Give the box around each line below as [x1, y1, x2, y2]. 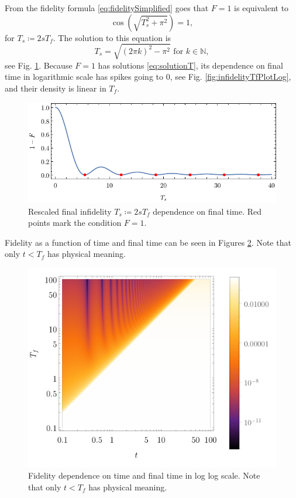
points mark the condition [28, 216, 122, 229]
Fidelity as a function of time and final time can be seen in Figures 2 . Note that [5, 236, 291, 248]
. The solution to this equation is [53, 31, 171, 43]
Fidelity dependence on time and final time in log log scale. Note [28, 469, 260, 482]
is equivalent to [234, 2, 289, 13]
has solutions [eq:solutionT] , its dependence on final [98, 59, 283, 71]
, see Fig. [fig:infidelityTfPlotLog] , [170, 70, 291, 83]
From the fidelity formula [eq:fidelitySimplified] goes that [5, 2, 209, 13]
